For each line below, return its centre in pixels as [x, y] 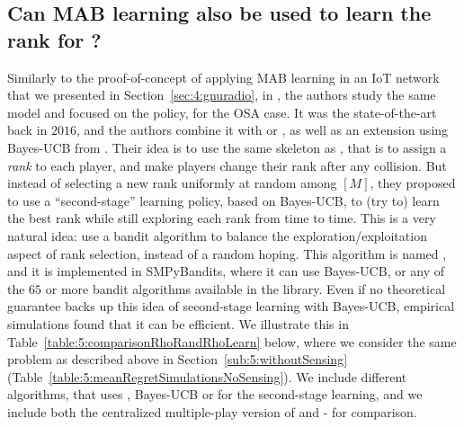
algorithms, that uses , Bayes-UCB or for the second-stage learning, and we [215, 394]
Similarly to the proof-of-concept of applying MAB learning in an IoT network [223, 77]
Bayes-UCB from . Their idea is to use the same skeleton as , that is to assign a [227, 147]
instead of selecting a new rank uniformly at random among [172, 183]
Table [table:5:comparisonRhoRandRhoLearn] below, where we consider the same [232, 341]
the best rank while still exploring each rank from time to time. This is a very [222, 218]
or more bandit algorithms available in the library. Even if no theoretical [245, 288]
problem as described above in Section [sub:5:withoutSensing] [178, 359]
